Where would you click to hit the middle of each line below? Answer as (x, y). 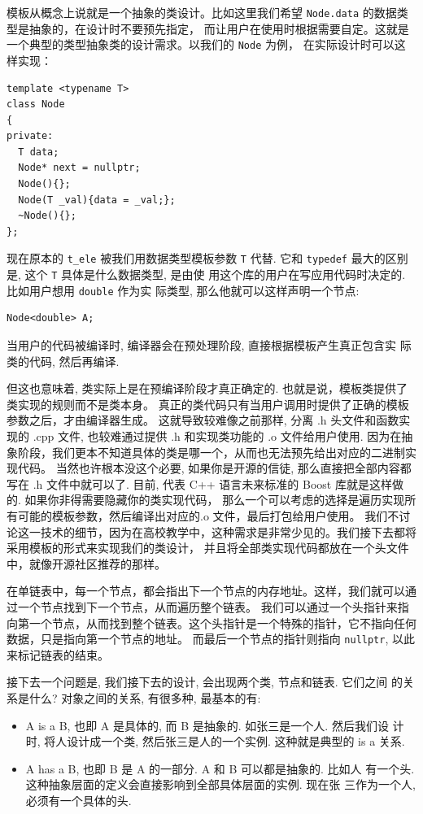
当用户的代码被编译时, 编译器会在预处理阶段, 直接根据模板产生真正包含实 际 (209, 345)
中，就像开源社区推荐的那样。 (86, 563)
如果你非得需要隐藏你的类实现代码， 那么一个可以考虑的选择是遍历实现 (215, 500)
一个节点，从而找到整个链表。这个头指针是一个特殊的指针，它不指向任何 (222, 622)
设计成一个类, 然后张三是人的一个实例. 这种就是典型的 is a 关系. (236, 741)
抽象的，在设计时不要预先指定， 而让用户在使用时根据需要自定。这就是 (219, 28)
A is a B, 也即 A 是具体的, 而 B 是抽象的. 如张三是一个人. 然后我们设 (207, 725)
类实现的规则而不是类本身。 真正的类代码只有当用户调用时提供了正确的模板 (208, 404)
